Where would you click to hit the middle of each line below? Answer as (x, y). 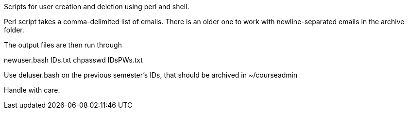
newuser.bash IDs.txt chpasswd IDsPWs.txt (73, 60)
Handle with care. (32, 90)
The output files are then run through (63, 45)
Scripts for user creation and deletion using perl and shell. (97, 7)
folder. (14, 30)
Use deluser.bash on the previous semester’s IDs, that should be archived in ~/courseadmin (151, 75)
